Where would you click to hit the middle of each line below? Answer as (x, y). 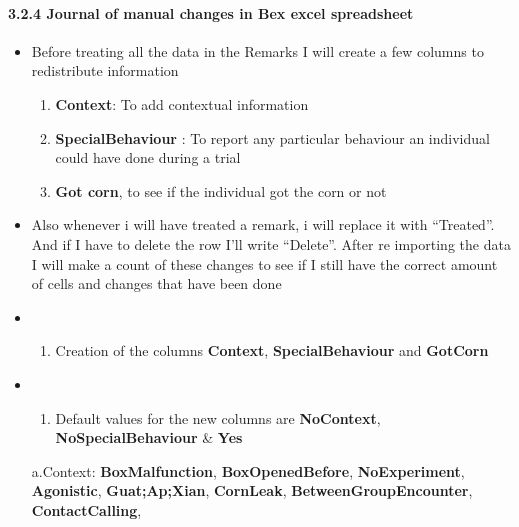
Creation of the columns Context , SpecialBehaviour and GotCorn (272, 350)
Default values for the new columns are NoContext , (218, 417)
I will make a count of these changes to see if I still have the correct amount (264, 263)
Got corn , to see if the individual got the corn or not (221, 190)
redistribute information (105, 70)
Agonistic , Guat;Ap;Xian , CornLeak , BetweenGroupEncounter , (252, 490)
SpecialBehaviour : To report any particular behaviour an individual (272, 137)
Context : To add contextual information (182, 103)
